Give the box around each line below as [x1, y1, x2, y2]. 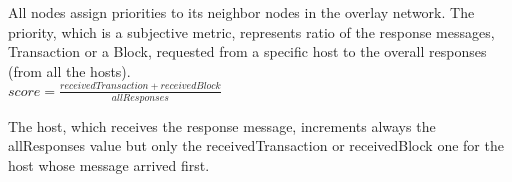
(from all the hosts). [8, 60, 131, 81]
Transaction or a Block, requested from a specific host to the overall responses [8, 41, 487, 62]
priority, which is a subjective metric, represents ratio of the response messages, [8, 21, 495, 42]
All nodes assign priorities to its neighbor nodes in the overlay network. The [8, 2, 475, 22]
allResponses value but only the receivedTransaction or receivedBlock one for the [8, 135, 504, 156]
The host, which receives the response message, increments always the [8, 115, 436, 136]
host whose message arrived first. [8, 154, 210, 175]
